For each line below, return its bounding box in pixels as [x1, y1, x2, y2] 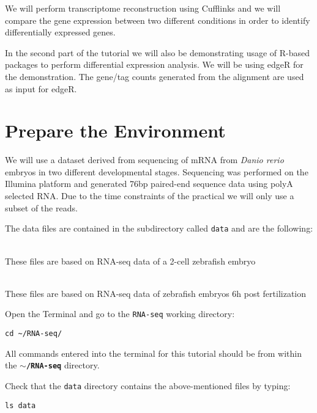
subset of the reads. [5, 201, 78, 214]
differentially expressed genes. [5, 26, 116, 38]
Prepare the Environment [5, 118, 226, 143]
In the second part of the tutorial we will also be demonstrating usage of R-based [5, 46, 310, 59]
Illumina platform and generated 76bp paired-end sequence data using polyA [5, 177, 293, 190]
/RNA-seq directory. [26, 359, 100, 371]
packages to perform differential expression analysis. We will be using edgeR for [5, 58, 304, 71]
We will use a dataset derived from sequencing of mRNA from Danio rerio [5, 153, 284, 166]
